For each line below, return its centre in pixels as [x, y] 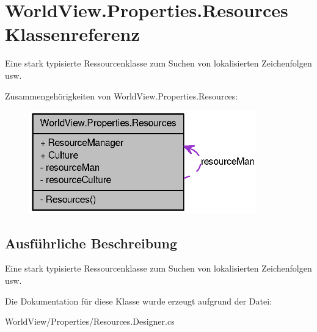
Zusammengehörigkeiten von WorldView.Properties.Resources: [122, 96]
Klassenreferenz [72, 34]
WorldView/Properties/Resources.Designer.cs [90, 321]
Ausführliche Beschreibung [91, 243]
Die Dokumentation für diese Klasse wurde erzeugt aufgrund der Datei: [138, 301]
